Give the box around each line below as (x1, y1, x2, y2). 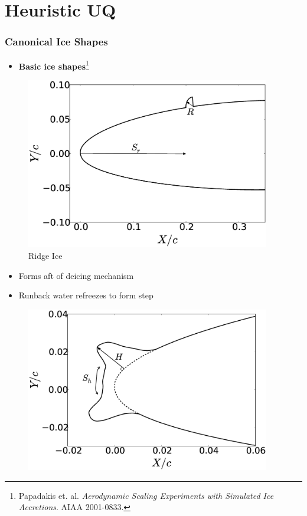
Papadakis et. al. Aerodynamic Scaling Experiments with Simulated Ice (18, 489, 274, 501)
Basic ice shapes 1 (18, 58, 89, 72)
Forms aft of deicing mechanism (18, 269, 134, 281)
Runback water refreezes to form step (18, 289, 153, 301)
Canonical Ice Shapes (5, 34, 108, 49)
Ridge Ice (28, 249, 63, 262)
